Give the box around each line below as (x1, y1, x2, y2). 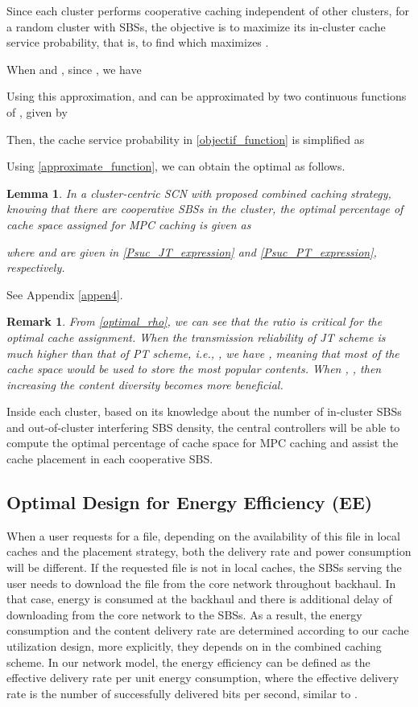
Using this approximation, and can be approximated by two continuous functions (6, 88, 407, 105)
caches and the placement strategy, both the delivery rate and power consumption (6, 543, 412, 560)
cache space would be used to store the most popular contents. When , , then (6, 360, 382, 377)
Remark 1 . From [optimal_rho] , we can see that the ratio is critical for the (6, 313, 383, 330)
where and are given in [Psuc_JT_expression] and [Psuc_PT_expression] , (6, 243, 377, 260)
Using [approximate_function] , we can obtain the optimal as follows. (6, 158, 346, 175)
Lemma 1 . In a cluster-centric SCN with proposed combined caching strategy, (6, 184, 391, 201)
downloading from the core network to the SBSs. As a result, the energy (6, 606, 362, 623)
